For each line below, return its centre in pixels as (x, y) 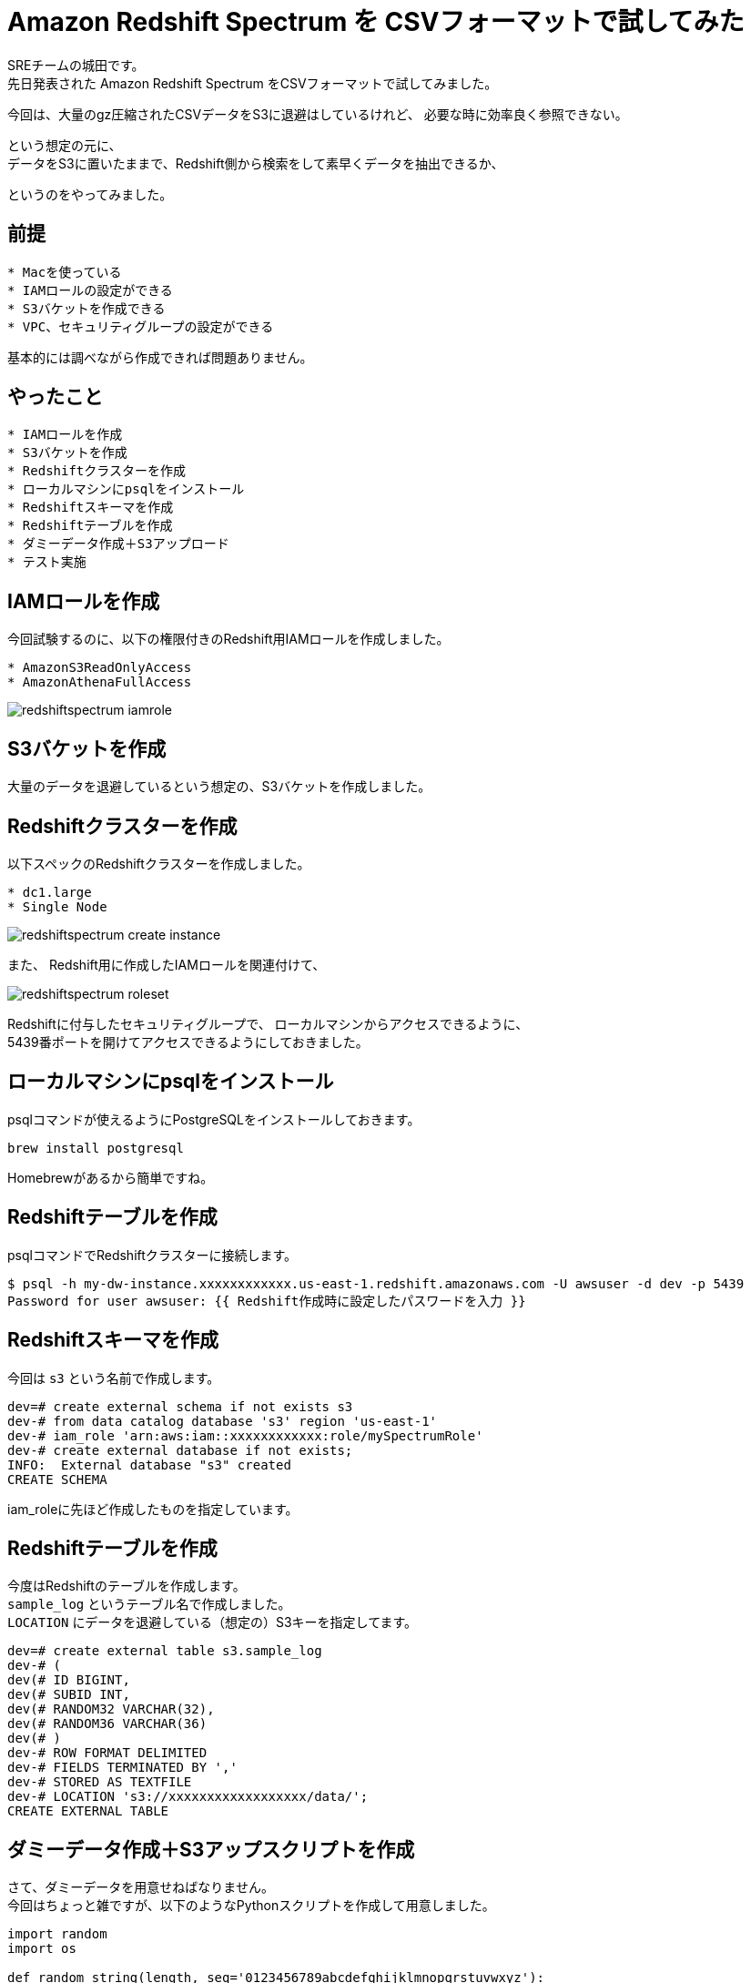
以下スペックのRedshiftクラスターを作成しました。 (159, 863)
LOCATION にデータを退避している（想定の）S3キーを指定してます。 (213, 1622)
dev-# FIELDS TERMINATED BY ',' (122, 1768)
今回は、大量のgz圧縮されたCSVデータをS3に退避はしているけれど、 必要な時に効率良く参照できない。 (318, 114)
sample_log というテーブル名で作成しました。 (149, 1604)
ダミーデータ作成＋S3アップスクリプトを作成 (211, 1849)
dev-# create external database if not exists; (180, 1450)
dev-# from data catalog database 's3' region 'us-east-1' (223, 1421)
